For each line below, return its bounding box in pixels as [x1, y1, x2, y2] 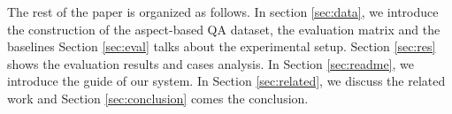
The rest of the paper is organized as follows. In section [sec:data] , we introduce [7, 3, 439, 20]
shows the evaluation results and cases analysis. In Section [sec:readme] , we [7, 54, 415, 72]
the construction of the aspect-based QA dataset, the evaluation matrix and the [7, 19, 441, 38]
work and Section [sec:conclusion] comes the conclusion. [7, 88, 309, 107]
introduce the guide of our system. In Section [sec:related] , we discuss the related [7, 72, 446, 90]
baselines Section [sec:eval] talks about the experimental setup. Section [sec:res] [7, 37, 436, 56]
